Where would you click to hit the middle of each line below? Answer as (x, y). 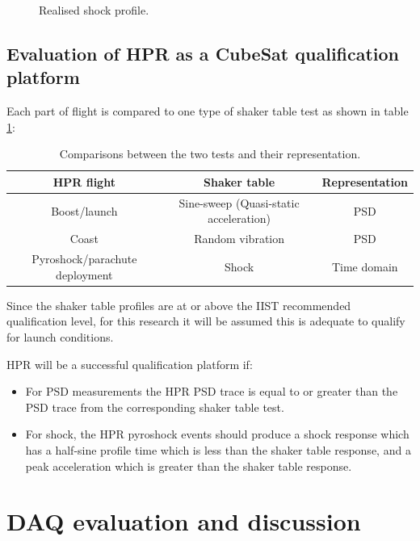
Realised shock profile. (94, 10)
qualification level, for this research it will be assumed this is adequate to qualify (206, 321)
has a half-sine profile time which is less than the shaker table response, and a (218, 449)
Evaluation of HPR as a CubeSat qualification (203, 53)
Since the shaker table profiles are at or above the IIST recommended (179, 305)
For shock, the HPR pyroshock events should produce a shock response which (217, 434)
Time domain (365, 266)
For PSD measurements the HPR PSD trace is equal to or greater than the (212, 391)
